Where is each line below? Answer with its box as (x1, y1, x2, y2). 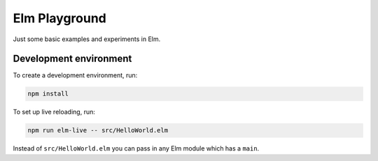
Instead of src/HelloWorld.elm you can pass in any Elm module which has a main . (13, 144, 260, 153)
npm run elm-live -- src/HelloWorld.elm (27, 126, 168, 135)
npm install (27, 90, 69, 98)
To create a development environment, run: (13, 71, 138, 79)
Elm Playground (13, 10, 106, 26)
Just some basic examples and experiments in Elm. (13, 35, 161, 43)
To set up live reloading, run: (13, 108, 96, 116)
